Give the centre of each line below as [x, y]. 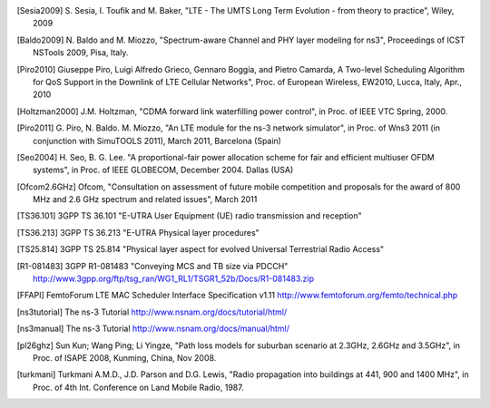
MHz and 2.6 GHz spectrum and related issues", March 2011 [145, 199]
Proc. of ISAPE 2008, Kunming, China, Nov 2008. [125, 357]
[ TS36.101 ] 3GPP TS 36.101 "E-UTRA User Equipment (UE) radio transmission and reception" [189, 216]
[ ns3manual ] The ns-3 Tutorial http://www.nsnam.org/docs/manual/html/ [153, 329]
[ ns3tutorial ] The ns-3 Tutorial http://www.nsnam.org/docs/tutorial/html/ [152, 312]
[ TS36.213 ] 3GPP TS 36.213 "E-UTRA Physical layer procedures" [138, 232]
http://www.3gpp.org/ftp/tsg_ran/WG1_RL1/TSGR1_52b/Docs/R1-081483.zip [174, 279]
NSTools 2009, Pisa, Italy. [81, 53]
